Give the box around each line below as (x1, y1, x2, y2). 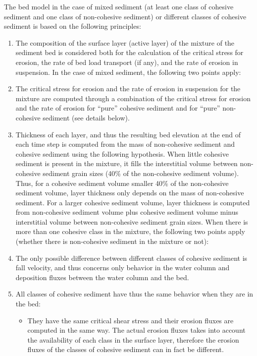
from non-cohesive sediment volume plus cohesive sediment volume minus (15, 207, 239, 217)
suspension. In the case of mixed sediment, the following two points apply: (15, 66, 241, 77)
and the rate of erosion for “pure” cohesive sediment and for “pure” (15, 103, 220, 113)
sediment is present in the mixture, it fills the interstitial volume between (15, 158, 238, 169)
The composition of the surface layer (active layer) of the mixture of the (15, 37, 235, 48)
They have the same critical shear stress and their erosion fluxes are (27, 315, 234, 325)
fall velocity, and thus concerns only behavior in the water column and (15, 262, 230, 273)
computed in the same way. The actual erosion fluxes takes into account (27, 325, 246, 335)
